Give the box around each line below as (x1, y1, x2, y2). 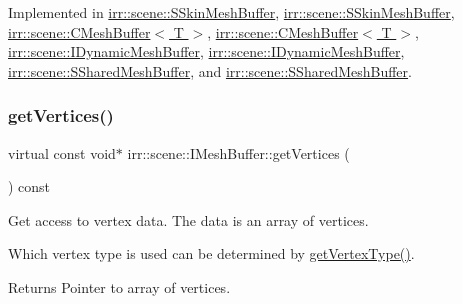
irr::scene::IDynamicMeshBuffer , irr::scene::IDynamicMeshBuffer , (8, 41, 405, 62)
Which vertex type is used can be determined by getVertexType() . (8, 243, 415, 264)
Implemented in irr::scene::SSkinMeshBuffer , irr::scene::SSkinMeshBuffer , (8, 2, 455, 22)
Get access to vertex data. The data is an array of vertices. (8, 209, 369, 230)
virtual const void (8, 142, 116, 163)
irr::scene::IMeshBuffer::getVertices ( (127, 142, 350, 163)
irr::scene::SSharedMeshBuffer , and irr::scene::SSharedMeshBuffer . (8, 60, 412, 81)
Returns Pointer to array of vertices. (8, 276, 231, 297)
